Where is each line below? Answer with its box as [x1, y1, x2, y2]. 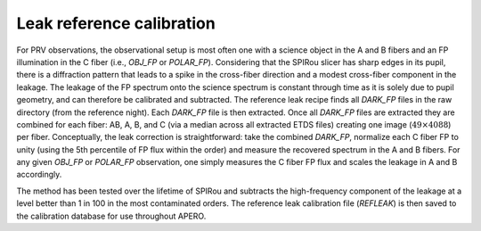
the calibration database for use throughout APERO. [16, 210, 207, 221]
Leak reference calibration [16, 13, 216, 33]
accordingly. [16, 169, 62, 180]
